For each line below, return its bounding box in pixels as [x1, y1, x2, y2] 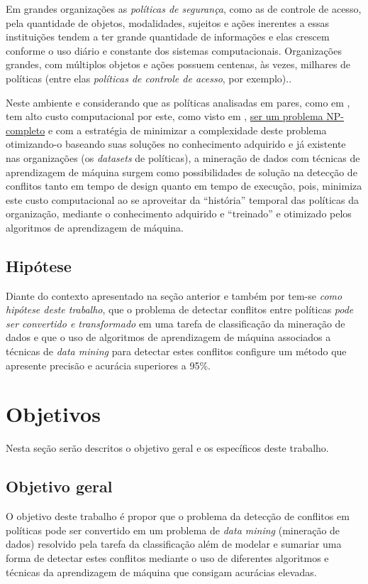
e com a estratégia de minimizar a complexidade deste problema [48, 122, 327, 137]
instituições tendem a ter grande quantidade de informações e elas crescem [6, 29, 330, 44]
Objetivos [6, 399, 101, 428]
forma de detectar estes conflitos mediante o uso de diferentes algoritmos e [6, 550, 329, 565]
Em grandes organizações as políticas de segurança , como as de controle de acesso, [6, 1, 362, 16]
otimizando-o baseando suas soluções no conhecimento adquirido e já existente [6, 136, 346, 151]
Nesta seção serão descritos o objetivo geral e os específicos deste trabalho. [6, 440, 329, 455]
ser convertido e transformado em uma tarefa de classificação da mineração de [6, 315, 345, 330]
